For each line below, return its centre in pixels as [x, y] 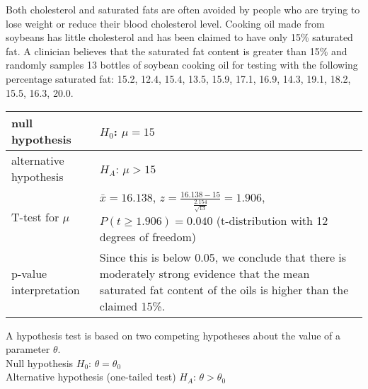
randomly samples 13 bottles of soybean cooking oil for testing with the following [182, 65]
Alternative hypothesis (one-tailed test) [91, 377]
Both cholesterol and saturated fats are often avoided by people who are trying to [183, 9]
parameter [28, 349]
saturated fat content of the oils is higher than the [224, 289]
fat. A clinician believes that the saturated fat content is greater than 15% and [177, 51]
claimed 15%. [132, 306]
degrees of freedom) [148, 236]
